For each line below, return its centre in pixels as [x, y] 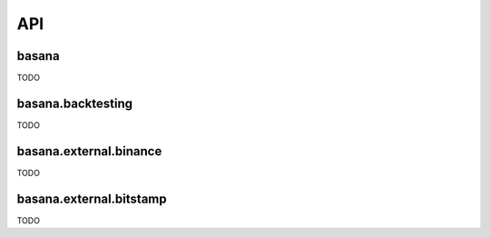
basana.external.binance [89, 151]
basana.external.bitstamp [92, 198]
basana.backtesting [75, 103]
